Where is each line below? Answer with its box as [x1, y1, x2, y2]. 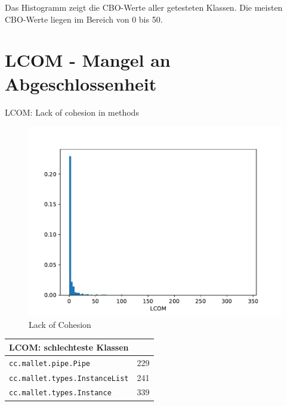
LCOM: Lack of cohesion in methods [5, 106, 139, 118]
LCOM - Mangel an [5, 48, 171, 72]
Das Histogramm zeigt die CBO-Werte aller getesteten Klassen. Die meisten [5, 1, 283, 13]
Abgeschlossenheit [5, 71, 157, 95]
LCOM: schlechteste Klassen [9, 340, 129, 353]
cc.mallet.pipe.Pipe [9, 359, 91, 368]
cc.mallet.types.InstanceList [9, 374, 129, 383]
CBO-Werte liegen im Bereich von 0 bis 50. [5, 13, 163, 25]
